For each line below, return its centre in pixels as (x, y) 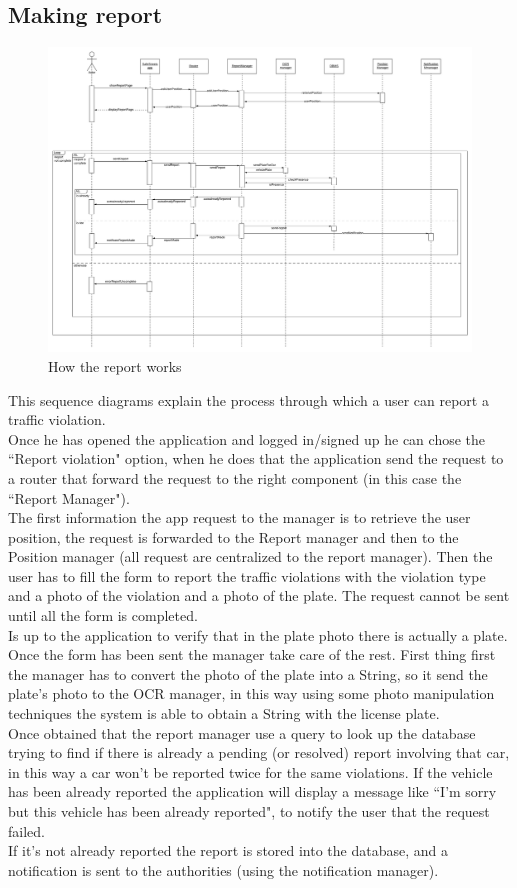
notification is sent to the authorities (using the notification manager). (223, 869)
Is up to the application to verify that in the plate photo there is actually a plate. (258, 634)
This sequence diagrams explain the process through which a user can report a (248, 399)
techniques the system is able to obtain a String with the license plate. (224, 713)
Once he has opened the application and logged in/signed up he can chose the (247, 438)
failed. (26, 830)
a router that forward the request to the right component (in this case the (235, 477)
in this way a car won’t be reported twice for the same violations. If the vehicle (250, 771)
